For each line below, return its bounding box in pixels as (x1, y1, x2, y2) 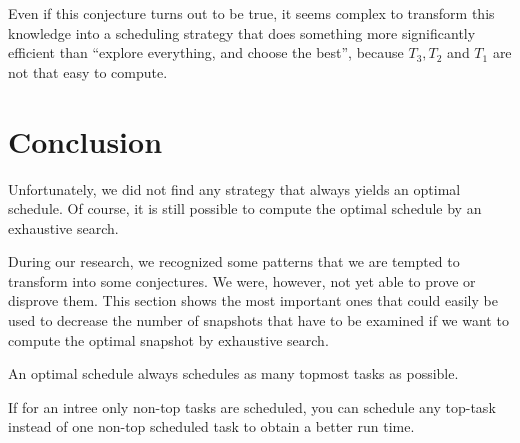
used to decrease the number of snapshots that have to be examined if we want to (8, 310, 509, 331)
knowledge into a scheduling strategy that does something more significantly (8, 22, 476, 43)
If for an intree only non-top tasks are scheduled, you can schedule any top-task (8, 396, 496, 417)
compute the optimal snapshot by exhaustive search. (8, 329, 329, 350)
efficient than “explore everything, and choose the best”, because (8, 42, 404, 63)
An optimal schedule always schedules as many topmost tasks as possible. (8, 363, 459, 384)
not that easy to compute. (8, 61, 168, 82)
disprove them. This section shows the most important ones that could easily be (8, 290, 498, 311)
